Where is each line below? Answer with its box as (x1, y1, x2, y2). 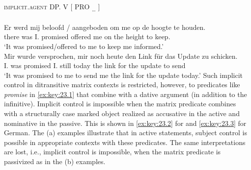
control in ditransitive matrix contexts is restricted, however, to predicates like (4, 79, 240, 90)
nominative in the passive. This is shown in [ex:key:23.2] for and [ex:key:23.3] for (4, 118, 247, 128)
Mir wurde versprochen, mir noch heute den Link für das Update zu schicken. (4, 50, 238, 61)
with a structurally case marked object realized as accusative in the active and (4, 108, 240, 119)
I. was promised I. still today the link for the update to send (4, 60, 186, 71)
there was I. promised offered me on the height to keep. (4, 31, 170, 42)
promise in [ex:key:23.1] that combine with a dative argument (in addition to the (4, 89, 247, 99)
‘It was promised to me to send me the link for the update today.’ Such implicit (4, 70, 243, 80)
